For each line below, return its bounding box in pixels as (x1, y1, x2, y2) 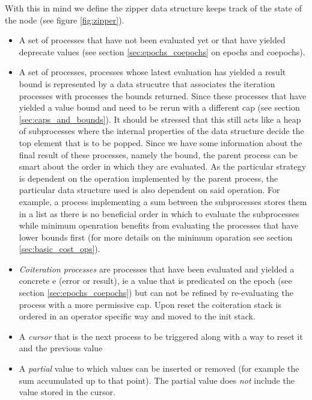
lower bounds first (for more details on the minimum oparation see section (19, 230, 293, 243)
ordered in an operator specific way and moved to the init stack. (19, 310, 255, 322)
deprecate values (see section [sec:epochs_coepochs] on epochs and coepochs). (19, 45, 305, 58)
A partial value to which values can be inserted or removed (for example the (19, 362, 299, 375)
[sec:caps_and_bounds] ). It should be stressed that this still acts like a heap (19, 112, 301, 125)
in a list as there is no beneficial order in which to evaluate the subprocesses (19, 207, 299, 220)
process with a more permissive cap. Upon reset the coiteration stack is (19, 298, 282, 310)
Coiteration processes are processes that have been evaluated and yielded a (19, 262, 295, 275)
